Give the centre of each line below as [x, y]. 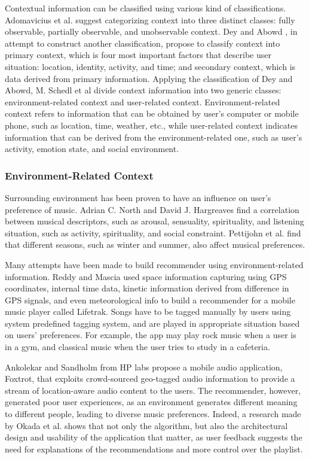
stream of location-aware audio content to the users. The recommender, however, [153, 390]
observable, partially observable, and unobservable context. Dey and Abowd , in [151, 31]
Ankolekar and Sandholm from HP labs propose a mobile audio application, [144, 367]
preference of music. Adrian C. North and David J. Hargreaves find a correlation [152, 209]
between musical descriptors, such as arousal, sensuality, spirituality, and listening [154, 221]
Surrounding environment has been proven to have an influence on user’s [138, 197]
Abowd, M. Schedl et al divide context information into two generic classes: [143, 90]
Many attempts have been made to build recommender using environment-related [154, 264]
